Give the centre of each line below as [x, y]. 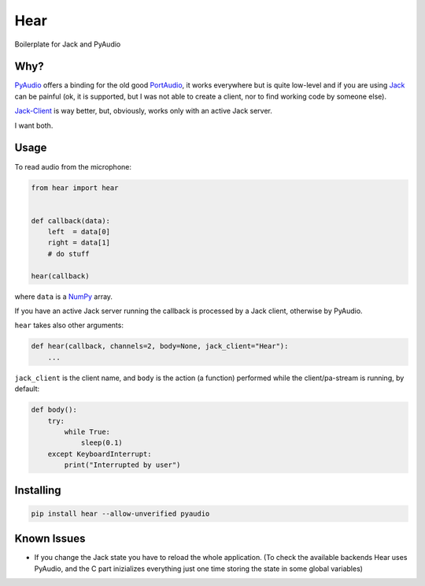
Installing [38, 490]
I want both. [34, 125]
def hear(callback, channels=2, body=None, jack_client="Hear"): [160, 346]
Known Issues [50, 539]
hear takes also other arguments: [69, 325]
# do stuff [68, 254]
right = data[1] [79, 243]
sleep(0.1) [102, 443]
